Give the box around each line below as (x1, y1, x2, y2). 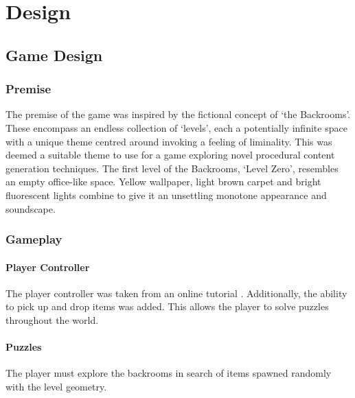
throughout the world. (5, 312, 99, 327)
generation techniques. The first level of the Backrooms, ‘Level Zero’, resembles (5, 161, 339, 175)
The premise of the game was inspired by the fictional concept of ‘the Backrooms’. (5, 107, 351, 121)
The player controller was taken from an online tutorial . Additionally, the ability (5, 285, 347, 300)
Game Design (5, 44, 103, 65)
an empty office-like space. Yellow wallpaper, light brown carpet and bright (5, 174, 321, 189)
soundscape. (5, 201, 56, 215)
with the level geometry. (5, 379, 107, 393)
